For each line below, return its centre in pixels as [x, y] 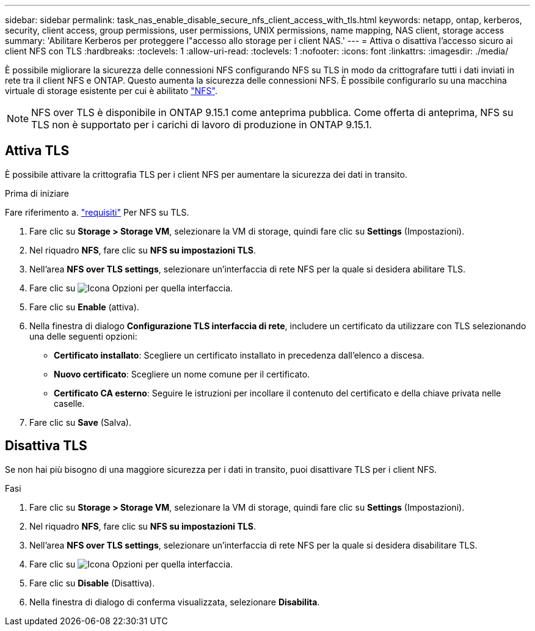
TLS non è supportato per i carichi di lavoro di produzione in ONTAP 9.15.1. [202, 125]
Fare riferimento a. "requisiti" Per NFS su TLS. [97, 212]
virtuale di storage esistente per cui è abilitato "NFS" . [111, 91]
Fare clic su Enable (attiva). [84, 307]
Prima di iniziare [37, 193]
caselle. [69, 403]
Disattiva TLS [46, 446]
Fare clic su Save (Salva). [80, 422]
